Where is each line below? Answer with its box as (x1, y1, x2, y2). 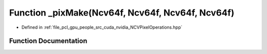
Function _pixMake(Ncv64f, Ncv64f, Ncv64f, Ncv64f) (9, 7, 234, 18)
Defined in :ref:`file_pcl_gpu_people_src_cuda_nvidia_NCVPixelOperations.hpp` (21, 24, 182, 30)
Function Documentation (9, 37, 88, 45)
